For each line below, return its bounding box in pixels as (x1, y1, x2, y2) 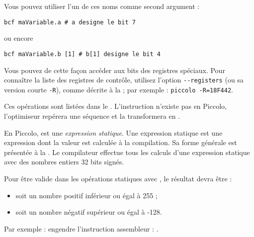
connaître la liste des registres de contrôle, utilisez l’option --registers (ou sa (4, 75, 244, 85)
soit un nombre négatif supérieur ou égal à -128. (15, 207, 162, 217)
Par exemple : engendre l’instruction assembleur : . (4, 223, 159, 234)
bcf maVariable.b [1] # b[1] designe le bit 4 (4, 50, 161, 58)
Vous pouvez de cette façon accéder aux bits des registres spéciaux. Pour (4, 65, 225, 75)
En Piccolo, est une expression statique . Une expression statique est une (4, 127, 223, 138)
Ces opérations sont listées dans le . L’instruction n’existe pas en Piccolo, (4, 101, 227, 111)
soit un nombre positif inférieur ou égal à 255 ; (15, 190, 158, 200)
